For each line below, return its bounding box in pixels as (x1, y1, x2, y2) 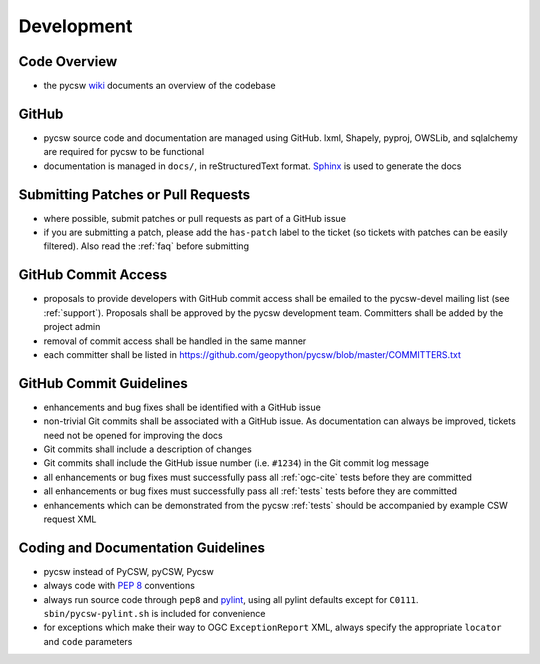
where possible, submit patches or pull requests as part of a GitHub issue (43, 212, 347, 224)
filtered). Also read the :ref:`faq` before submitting (43, 240, 250, 252)
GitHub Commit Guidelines (18, 375, 189, 392)
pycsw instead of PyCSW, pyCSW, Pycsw (43, 565, 214, 577)
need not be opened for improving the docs (43, 429, 224, 441)
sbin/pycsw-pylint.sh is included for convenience (43, 608, 266, 620)
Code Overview (18, 53, 118, 70)
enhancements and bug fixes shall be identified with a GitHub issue (43, 401, 322, 413)
